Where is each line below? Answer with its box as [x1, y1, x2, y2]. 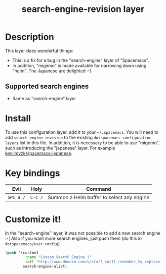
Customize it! [5, 214, 61, 225]
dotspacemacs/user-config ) [5, 240, 60, 246]
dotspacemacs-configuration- [93, 135, 154, 140]
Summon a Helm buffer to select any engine [47, 194, 150, 201]
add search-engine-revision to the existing [5, 134, 93, 140]
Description [5, 31, 54, 43]
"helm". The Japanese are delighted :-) [12, 68, 92, 74]
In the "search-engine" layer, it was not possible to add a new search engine [5, 230, 161, 236]
